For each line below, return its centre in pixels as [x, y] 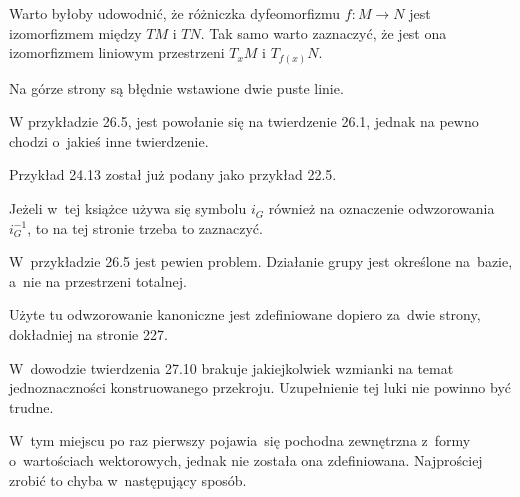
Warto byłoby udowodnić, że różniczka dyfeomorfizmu [175, 13]
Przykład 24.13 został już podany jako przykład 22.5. [173, 174]
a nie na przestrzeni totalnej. [98, 280]
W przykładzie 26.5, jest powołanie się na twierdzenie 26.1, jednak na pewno [244, 121]
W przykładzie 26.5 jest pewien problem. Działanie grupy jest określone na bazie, [261, 261]
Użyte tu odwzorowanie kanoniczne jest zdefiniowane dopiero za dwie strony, [245, 314]
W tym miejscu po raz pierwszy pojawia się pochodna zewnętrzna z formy [240, 440]
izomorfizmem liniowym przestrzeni [117, 52]
